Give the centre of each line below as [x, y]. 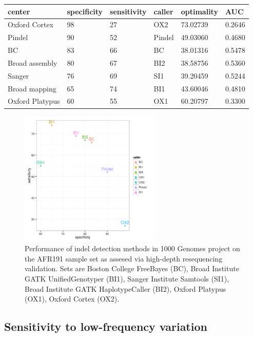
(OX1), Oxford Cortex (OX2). [72, 299]
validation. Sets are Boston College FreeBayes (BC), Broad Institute [132, 268]
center [19, 11]
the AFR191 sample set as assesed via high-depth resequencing [124, 258]
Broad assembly [33, 62]
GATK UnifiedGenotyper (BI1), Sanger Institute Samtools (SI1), [127, 279]
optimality [199, 11]
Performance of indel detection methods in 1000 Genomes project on [132, 248]
